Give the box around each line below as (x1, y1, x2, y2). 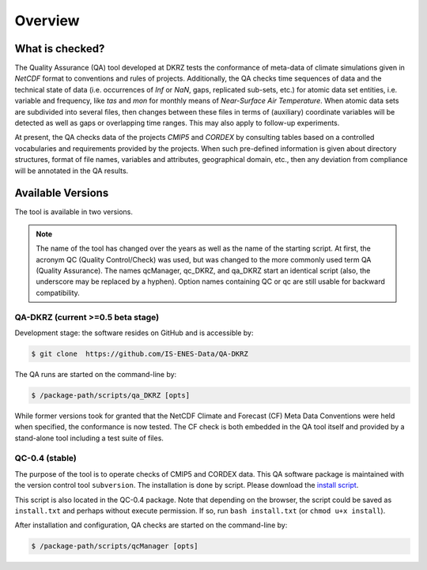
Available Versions (14, 187, 109, 200)
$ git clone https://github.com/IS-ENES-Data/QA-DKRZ (31, 349, 248, 358)
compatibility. (36, 288, 81, 297)
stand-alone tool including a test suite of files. (14, 433, 164, 443)
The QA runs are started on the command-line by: (14, 369, 177, 379)
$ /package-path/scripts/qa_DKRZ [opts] (31, 391, 190, 399)
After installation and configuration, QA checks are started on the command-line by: (14, 520, 288, 530)
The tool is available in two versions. (14, 207, 134, 217)
